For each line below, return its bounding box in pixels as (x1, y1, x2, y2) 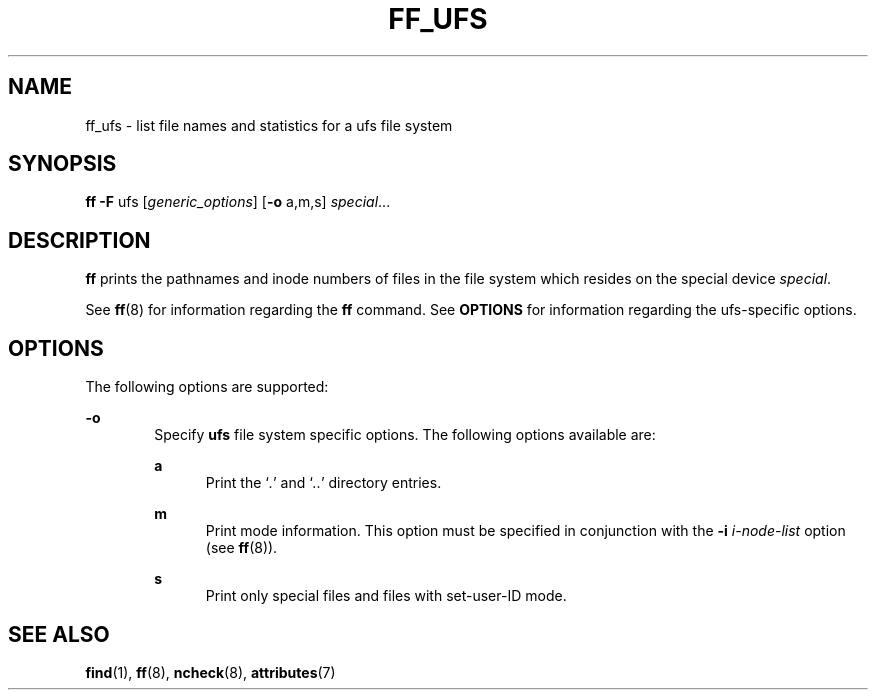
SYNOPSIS (8, 151, 117, 177)
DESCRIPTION (8, 227, 151, 253)
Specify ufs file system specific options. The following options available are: (154, 426, 656, 444)
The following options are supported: (85, 378, 329, 396)
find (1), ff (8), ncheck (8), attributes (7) (85, 663, 336, 681)
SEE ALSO (8, 621, 110, 647)
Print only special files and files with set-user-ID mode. (205, 587, 567, 605)
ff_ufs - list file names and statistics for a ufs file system (85, 116, 453, 134)
